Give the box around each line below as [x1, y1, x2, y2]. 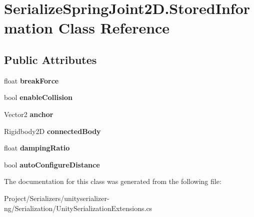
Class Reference [58, 17, 170, 38]
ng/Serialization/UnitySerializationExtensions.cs [4, 202, 152, 213]
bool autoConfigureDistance [4, 159, 100, 169]
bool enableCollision [4, 92, 72, 102]
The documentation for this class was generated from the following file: [4, 176, 221, 186]
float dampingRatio [4, 142, 70, 153]
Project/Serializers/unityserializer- [4, 192, 109, 203]
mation [4, 17, 53, 38]
